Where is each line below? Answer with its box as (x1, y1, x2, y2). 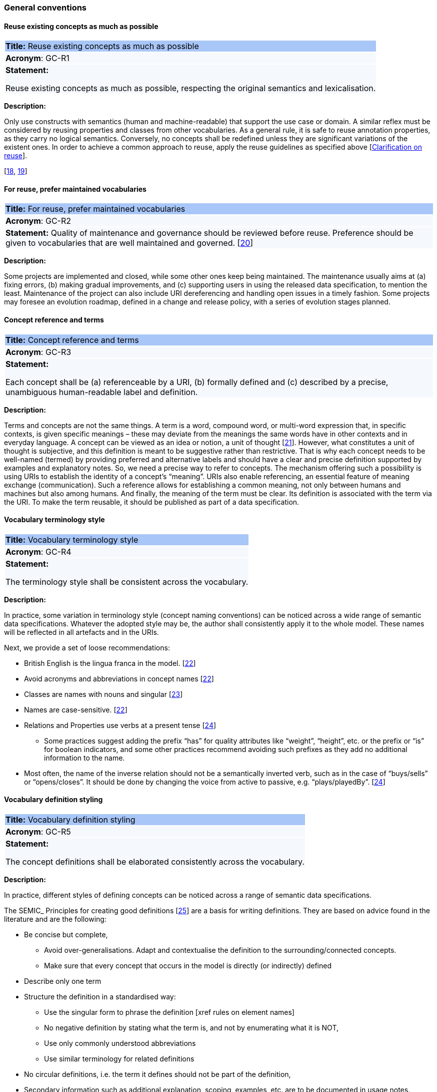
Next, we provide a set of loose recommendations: (4, 643, 170, 652)
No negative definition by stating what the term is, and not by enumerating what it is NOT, (44, 1023, 338, 1032)
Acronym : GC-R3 (5, 346, 71, 357)
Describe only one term (24, 977, 101, 986)
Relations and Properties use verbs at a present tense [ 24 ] (24, 720, 216, 730)
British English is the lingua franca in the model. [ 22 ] (24, 658, 196, 667)
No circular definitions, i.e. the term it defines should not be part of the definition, (24, 1070, 291, 1079)
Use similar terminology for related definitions (44, 1054, 194, 1063)
